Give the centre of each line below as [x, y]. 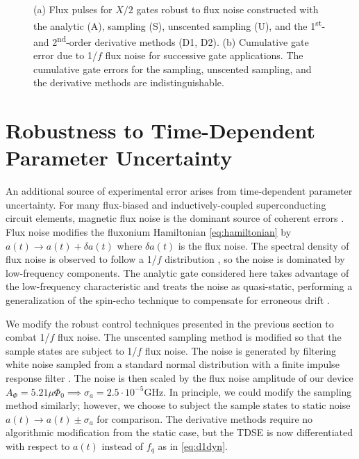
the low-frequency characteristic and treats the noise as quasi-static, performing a [179, 286]
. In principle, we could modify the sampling [258, 391]
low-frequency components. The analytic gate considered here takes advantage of [177, 272]
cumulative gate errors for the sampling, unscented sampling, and [173, 69]
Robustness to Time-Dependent [161, 130]
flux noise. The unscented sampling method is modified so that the [199, 337]
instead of [123, 445]
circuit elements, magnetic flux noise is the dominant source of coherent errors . [175, 218]
